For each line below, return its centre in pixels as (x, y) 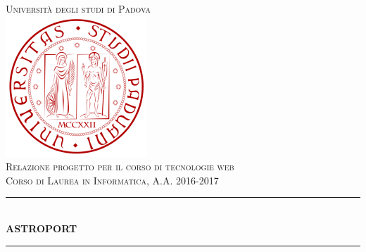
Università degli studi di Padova (78, 8)
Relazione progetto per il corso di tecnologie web (120, 166)
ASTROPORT (42, 228)
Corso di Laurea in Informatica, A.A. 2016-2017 (112, 180)
